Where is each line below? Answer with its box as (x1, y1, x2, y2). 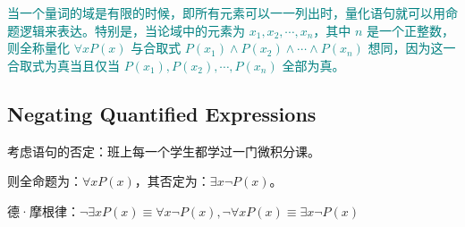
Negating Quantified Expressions (7, 99, 317, 127)
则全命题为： (7, 172, 82, 190)
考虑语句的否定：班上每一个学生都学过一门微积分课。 (7, 141, 320, 160)
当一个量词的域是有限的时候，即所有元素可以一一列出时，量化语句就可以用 (7, 4, 445, 21)
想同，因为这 (368, 38, 444, 57)
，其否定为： (134, 172, 210, 190)
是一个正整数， (367, 21, 455, 39)
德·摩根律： (7, 201, 80, 220)
